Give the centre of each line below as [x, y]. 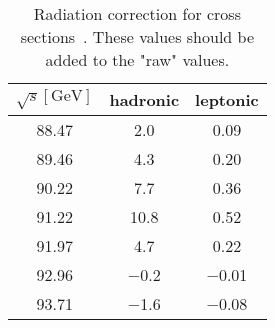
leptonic [227, 99]
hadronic [144, 99]
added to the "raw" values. [137, 59]
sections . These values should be [137, 36]
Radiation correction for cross [137, 13]
